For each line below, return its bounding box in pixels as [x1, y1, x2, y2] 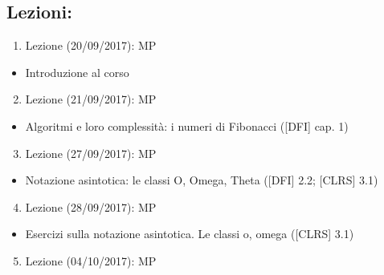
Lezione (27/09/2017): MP [25, 144, 157, 161]
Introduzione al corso [25, 63, 129, 80]
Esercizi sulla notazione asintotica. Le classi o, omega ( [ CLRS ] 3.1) [25, 225, 354, 242]
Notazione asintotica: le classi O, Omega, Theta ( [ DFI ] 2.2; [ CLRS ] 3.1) [25, 172, 378, 188]
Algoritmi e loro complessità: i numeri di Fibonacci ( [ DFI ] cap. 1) [25, 117, 349, 134]
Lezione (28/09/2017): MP [25, 198, 157, 215]
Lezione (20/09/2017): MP [25, 37, 157, 54]
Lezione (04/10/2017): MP [25, 252, 157, 269]
